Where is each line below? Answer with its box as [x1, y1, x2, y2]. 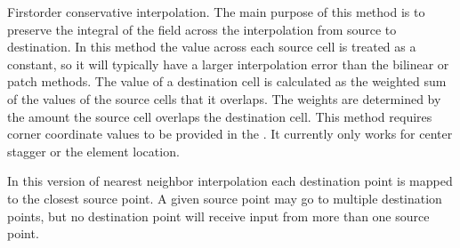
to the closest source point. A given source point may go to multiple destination [7, 188, 442, 207]
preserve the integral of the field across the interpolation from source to [7, 20, 397, 38]
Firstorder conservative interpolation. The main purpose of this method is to [7, 3, 425, 20]
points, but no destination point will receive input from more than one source [7, 206, 430, 225]
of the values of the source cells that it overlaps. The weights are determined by [7, 89, 441, 108]
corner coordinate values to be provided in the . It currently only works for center [7, 124, 453, 143]
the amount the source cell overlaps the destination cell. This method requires [7, 107, 432, 125]
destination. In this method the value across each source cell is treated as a [7, 37, 416, 56]
